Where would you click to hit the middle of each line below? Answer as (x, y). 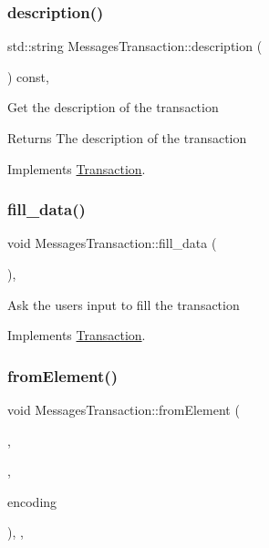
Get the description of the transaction (113, 107)
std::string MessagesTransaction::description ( (135, 46)
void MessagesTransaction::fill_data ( (112, 243)
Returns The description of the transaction (127, 138)
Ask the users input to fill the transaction (124, 304)
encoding (32, 501)
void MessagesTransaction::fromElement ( (124, 409)
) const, (28, 76)
